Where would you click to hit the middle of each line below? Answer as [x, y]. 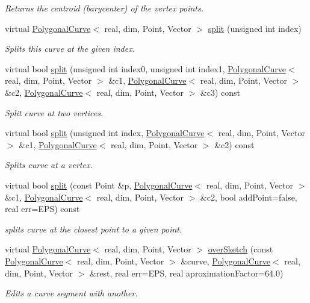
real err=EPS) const [42, 209]
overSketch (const [240, 249]
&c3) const [220, 92]
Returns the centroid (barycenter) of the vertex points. [104, 8]
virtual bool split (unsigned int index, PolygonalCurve [105, 133]
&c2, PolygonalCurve [44, 92]
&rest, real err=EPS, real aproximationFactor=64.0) [187, 273]
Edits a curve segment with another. [71, 293]
